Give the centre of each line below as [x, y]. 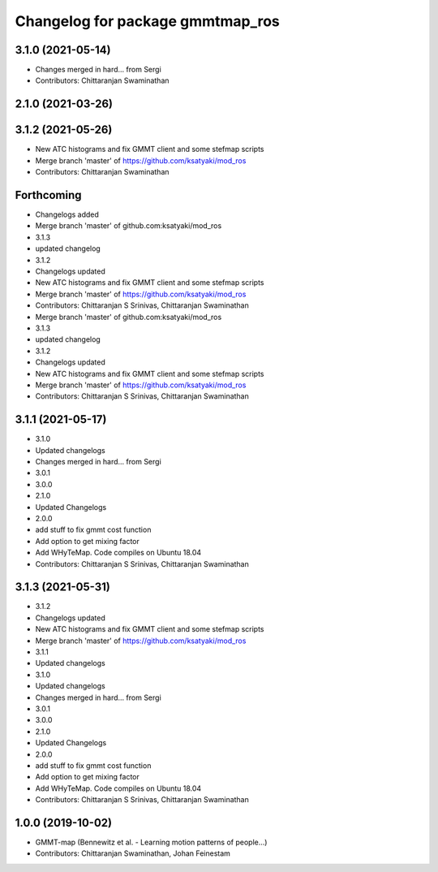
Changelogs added [67, 214]
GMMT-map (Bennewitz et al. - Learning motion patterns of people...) [151, 842]
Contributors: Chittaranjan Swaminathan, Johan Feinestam [133, 853]
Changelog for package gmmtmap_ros [147, 21]
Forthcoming [48, 195]
